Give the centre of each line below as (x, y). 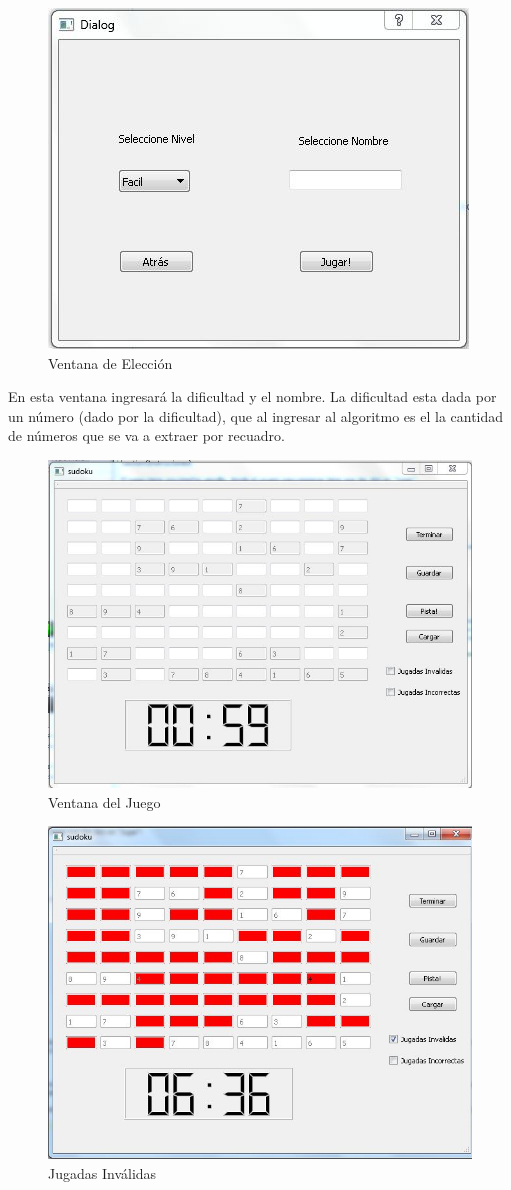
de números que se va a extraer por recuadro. (146, 435)
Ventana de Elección (110, 362)
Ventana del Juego (104, 801)
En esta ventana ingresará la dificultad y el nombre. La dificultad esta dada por (252, 396)
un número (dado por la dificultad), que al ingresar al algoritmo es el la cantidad (256, 415)
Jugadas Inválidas (102, 1172)
